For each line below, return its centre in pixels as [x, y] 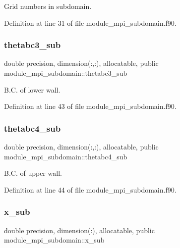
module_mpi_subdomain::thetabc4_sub [66, 156]
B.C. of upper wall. [33, 173]
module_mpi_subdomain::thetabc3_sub [66, 73]
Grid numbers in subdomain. [48, 6]
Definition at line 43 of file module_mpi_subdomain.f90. [90, 106]
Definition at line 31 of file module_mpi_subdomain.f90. [90, 23]
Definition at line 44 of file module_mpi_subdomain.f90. [90, 189]
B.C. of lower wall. [32, 89]
